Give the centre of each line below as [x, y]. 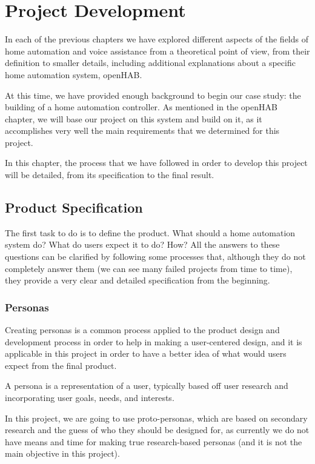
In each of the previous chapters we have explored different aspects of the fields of [157, 39]
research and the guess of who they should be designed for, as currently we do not [157, 430]
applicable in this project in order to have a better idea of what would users [146, 353]
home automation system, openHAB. [74, 74]
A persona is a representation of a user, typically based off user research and [147, 386]
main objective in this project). [62, 453]
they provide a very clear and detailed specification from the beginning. [138, 280]
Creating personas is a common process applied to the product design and [142, 330]
